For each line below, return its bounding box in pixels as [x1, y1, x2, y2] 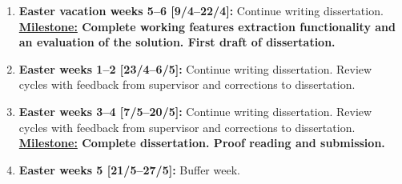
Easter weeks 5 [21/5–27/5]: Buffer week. [18, 161, 240, 178]
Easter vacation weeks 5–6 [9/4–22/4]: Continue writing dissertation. [18, 2, 384, 18]
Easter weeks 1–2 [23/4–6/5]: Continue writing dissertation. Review [18, 60, 372, 77]
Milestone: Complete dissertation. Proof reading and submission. [18, 134, 385, 151]
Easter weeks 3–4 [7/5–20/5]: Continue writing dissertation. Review [18, 102, 372, 119]
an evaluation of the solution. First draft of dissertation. [18, 34, 336, 50]
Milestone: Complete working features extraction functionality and [18, 18, 396, 34]
